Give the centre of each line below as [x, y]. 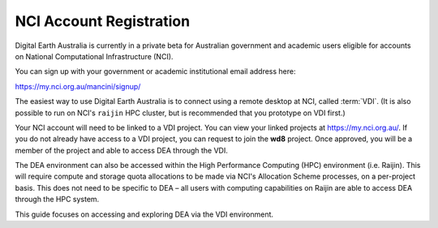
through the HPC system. [57, 200]
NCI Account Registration [103, 21]
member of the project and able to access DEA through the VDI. [122, 150]
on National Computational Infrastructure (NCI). [94, 56]
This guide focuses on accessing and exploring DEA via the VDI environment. [144, 214]
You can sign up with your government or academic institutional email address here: [155, 71]
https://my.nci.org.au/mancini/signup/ [78, 86]
